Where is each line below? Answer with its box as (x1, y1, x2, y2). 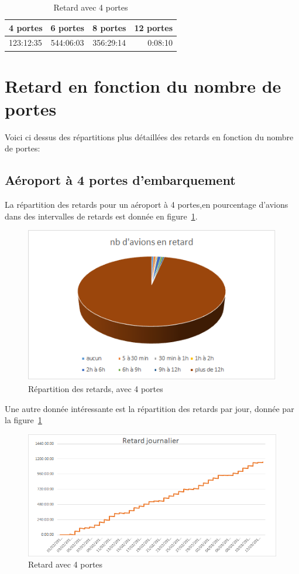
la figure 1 (5, 414, 42, 426)
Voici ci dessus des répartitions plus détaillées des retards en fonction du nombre (5, 130, 294, 143)
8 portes (92, 21, 126, 33)
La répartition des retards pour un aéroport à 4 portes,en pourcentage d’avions (5, 198, 288, 211)
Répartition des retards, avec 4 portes (28, 382, 163, 394)
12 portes (134, 21, 173, 33)
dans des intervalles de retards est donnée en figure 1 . (5, 210, 198, 222)
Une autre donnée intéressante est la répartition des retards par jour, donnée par (5, 402, 294, 414)
